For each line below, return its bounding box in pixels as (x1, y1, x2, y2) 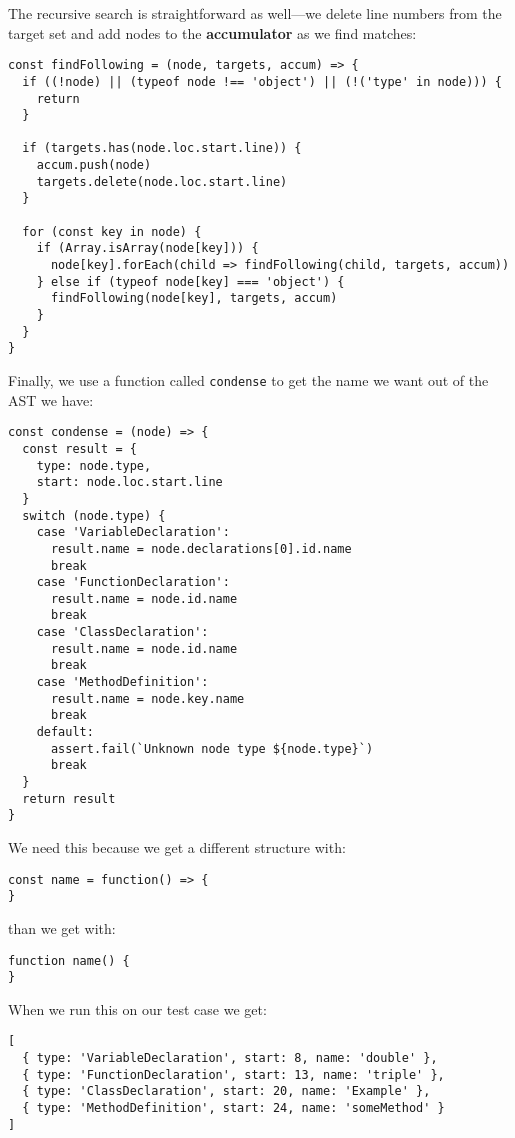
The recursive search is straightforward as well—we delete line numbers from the (8, 3, 502, 23)
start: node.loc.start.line (36, 475, 223, 490)
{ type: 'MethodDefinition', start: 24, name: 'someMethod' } (22, 1101, 445, 1116)
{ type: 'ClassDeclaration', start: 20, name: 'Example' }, (22, 1084, 431, 1099)
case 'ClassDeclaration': (36, 625, 209, 640)
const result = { (22, 441, 137, 456)
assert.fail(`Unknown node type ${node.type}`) (50, 741, 374, 756)
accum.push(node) (36, 158, 152, 173)
